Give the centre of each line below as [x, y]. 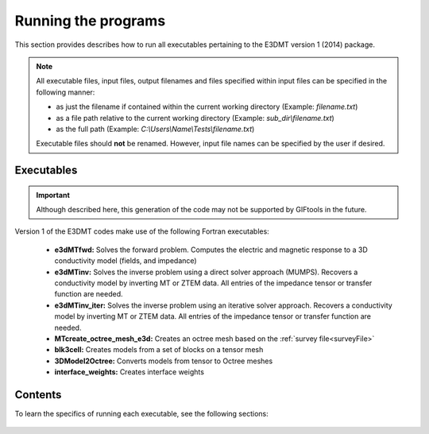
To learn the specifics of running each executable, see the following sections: [142, 414]
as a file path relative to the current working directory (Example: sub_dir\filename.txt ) [195, 118]
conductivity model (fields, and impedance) [126, 261]
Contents [38, 395]
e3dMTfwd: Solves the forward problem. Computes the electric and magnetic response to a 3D [211, 250]
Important [53, 195]
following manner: [66, 92]
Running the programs [90, 21]
